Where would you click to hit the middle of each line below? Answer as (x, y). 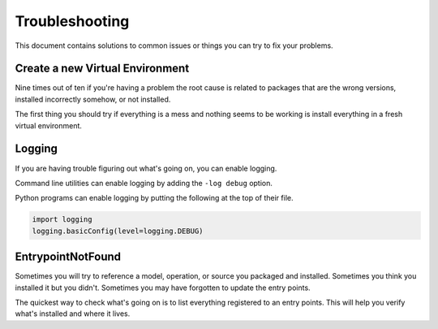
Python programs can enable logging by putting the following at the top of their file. (154, 198)
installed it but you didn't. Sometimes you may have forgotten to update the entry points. (163, 288)
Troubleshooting (72, 21)
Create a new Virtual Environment (102, 69)
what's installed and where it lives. (73, 314)
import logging (62, 220)
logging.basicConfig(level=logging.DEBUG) (118, 231)
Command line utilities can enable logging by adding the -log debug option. (144, 183)
